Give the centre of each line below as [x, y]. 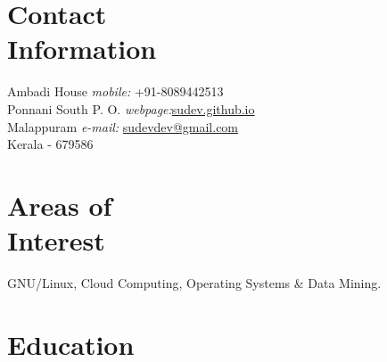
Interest [56, 240]
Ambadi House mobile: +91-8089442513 [115, 91]
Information [82, 49]
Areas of [60, 205]
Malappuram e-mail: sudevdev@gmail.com [123, 126]
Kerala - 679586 [50, 144]
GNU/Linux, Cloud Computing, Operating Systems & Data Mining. [194, 283]
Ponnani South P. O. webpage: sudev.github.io [131, 108]
